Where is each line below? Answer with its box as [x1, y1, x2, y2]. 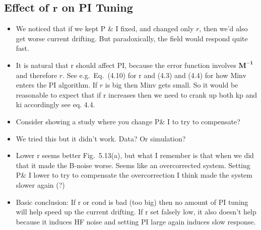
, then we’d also [199, 23, 248, 34]
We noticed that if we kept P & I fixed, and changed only [16, 23, 194, 34]
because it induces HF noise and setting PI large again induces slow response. [16, 216, 256, 226]
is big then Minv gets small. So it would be [105, 80, 238, 90]
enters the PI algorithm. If [16, 80, 98, 90]
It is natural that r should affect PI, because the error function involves [16, 59, 236, 70]
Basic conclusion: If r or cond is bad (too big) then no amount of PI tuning [16, 196, 248, 207]
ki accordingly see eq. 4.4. [16, 99, 95, 110]
